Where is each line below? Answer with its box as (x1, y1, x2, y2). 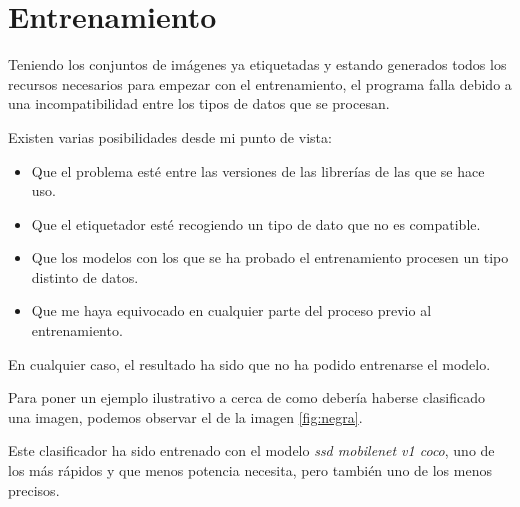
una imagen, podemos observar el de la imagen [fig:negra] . (8, 406, 363, 427)
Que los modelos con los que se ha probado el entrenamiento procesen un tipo (31, 247, 509, 268)
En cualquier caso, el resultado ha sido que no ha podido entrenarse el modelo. (8, 353, 491, 374)
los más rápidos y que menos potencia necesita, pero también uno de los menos (8, 460, 492, 481)
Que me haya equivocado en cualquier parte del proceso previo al (31, 300, 432, 321)
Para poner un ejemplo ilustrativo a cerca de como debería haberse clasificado (8, 387, 486, 408)
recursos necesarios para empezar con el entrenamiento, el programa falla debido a (8, 73, 512, 94)
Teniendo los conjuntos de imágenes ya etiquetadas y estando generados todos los (8, 54, 507, 75)
